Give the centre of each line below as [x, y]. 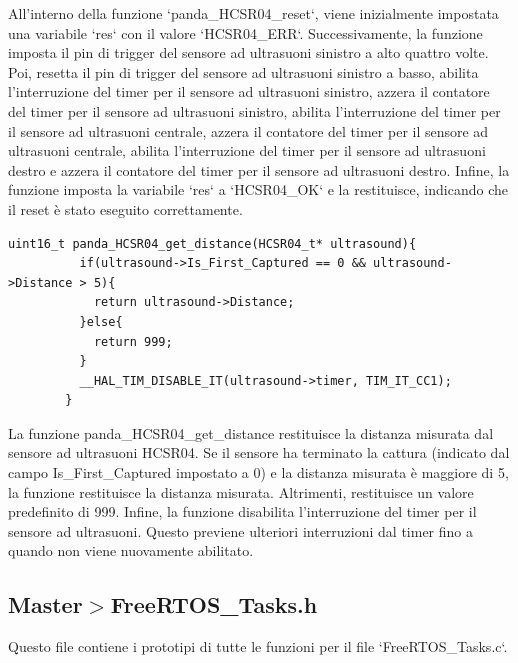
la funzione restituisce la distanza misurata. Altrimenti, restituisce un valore [241, 491]
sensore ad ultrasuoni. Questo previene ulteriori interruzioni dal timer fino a [240, 530]
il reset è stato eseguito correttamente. [125, 208]
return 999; [133, 341]
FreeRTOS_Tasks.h [214, 604]
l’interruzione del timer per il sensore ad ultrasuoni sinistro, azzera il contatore [249, 91]
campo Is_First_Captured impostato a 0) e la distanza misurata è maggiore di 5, [258, 472]
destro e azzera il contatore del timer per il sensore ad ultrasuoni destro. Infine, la [259, 169]
